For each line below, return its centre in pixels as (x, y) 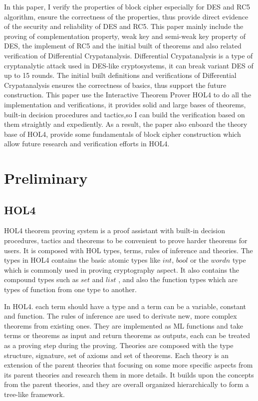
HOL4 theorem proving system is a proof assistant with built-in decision (115, 230)
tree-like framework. (34, 394)
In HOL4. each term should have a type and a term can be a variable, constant (125, 306)
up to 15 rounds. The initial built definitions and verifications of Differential (120, 75)
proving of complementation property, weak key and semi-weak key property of (125, 36)
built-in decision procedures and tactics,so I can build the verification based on (125, 114)
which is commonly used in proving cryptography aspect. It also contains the (122, 269)
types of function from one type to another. (70, 289)
